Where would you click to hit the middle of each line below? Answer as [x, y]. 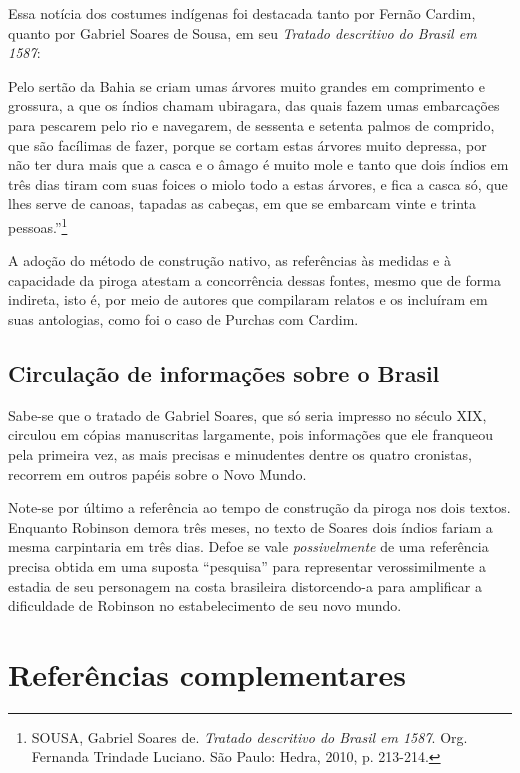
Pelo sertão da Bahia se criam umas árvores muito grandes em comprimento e [246, 85]
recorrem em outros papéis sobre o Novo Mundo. [157, 473]
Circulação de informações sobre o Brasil [224, 372]
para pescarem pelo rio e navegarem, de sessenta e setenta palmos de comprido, [251, 124]
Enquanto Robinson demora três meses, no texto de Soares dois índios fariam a [250, 526]
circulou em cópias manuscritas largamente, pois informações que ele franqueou [251, 434]
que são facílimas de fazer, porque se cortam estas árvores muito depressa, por [247, 144]
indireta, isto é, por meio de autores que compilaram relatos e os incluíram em [248, 299]
